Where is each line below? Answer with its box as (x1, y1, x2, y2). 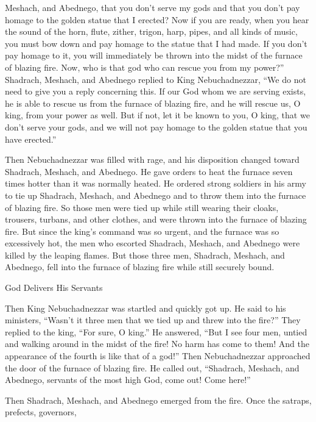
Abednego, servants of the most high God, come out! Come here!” (5, 373, 251, 386)
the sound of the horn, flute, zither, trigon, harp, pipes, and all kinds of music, (5, 25, 298, 38)
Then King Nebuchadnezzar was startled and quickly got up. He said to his (5, 301, 286, 314)
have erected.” (5, 132, 57, 145)
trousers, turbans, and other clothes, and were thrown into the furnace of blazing (5, 213, 307, 226)
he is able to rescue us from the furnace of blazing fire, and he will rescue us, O (5, 96, 301, 109)
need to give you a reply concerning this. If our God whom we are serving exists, (5, 85, 306, 98)
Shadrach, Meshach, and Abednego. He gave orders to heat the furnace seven (5, 165, 293, 177)
